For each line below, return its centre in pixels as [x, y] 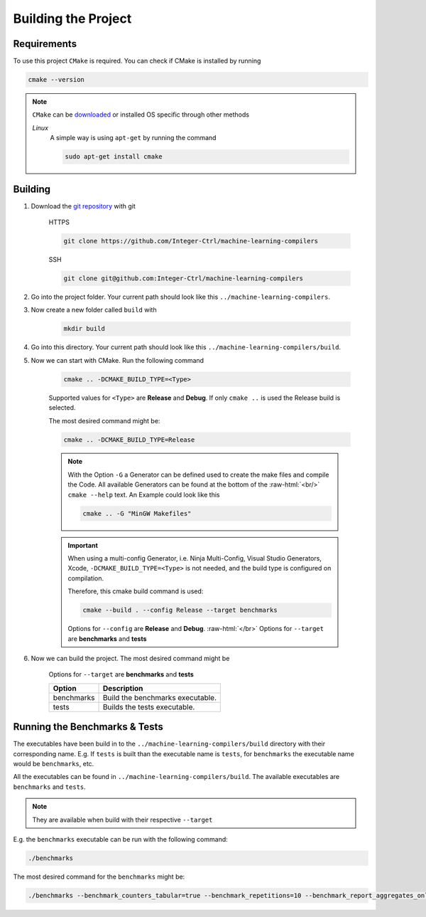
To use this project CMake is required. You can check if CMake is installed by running [137, 61]
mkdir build [84, 329]
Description [123, 688]
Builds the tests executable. [149, 706]
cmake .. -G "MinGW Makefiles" [137, 513]
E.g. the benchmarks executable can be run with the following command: [121, 839]
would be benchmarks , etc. [54, 764]
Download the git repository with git [83, 206]
